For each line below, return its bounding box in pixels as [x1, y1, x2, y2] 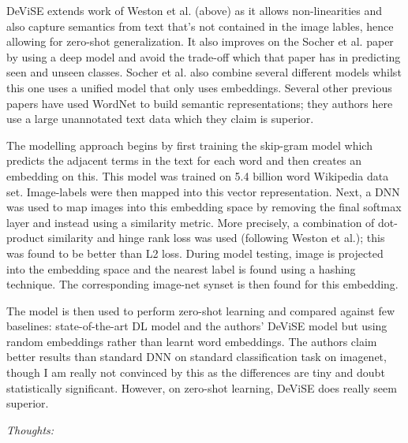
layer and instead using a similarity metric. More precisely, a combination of [6, 214, 375, 230]
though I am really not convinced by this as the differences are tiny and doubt [6, 364, 385, 381]
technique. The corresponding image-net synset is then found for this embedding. [6, 276, 399, 292]
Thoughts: [6, 421, 54, 437]
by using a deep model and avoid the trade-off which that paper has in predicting [6, 48, 401, 65]
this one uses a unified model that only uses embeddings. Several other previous [6, 79, 392, 95]
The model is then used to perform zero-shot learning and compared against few [6, 302, 395, 318]
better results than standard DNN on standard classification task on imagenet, [6, 348, 387, 365]
